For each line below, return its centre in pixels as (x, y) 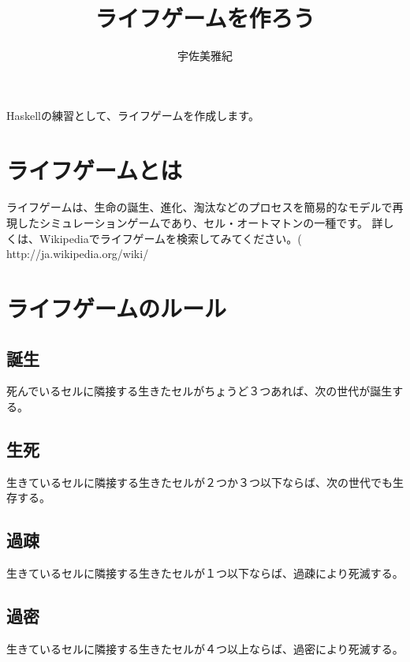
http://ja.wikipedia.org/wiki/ (78, 254)
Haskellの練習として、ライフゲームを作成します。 (133, 115)
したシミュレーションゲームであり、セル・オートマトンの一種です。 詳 (200, 223)
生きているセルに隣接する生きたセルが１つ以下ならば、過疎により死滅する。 (205, 573)
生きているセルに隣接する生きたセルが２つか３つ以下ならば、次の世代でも (199, 482)
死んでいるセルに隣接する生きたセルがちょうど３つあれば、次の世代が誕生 (199, 391)
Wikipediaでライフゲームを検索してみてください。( (170, 238)
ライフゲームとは (94, 169)
